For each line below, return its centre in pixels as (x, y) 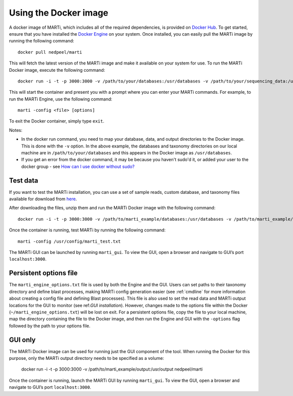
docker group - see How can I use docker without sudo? (78, 167)
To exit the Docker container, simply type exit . (57, 121)
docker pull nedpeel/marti (50, 52)
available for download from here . (43, 199)
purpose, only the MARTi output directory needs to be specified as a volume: (87, 358)
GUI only (22, 340)
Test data (24, 180)
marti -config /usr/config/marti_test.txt (69, 241)
